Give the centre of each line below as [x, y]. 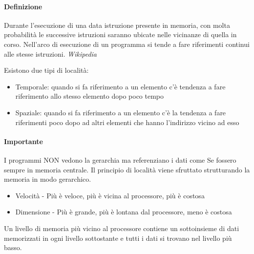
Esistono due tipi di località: [46, 70]
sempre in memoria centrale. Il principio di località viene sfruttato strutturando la [127, 169]
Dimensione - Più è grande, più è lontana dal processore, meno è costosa [124, 212]
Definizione [23, 6]
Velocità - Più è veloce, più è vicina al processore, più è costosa [110, 195]
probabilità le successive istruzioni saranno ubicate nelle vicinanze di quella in [120, 34]
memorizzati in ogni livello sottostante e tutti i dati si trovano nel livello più [118, 238]
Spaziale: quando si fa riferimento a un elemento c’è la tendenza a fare [121, 112]
